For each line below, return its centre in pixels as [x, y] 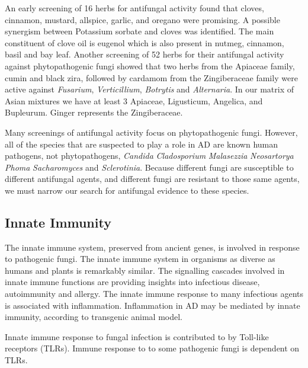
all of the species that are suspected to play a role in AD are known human [142, 144]
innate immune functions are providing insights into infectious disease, [132, 282]
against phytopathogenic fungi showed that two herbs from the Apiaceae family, [150, 65]
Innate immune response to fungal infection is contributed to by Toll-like [137, 336]
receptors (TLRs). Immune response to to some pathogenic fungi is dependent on [152, 348]
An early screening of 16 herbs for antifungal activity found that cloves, [134, 8]
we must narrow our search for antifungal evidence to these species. [127, 190]
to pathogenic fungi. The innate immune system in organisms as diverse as [140, 259]
